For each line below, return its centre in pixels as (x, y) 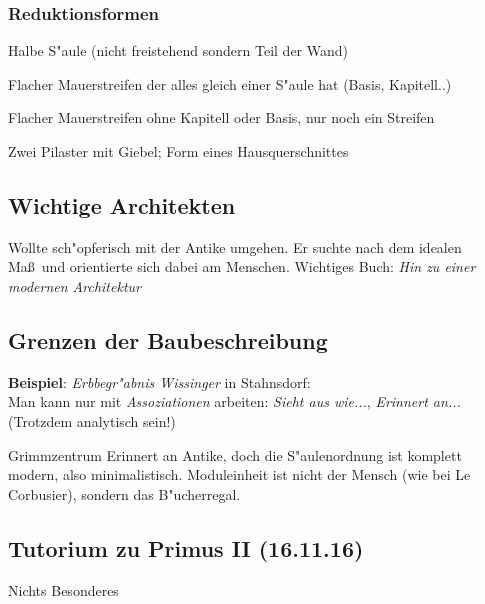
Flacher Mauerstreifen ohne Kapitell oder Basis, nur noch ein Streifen (221, 117)
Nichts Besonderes (63, 589)
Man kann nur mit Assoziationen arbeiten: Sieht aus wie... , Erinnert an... (234, 401)
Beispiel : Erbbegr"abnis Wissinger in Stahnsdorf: (159, 381)
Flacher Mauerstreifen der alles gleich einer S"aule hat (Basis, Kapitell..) (230, 83)
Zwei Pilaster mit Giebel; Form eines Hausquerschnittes (178, 151)
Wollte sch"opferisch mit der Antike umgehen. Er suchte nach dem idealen (235, 246)
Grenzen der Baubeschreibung (168, 339)
